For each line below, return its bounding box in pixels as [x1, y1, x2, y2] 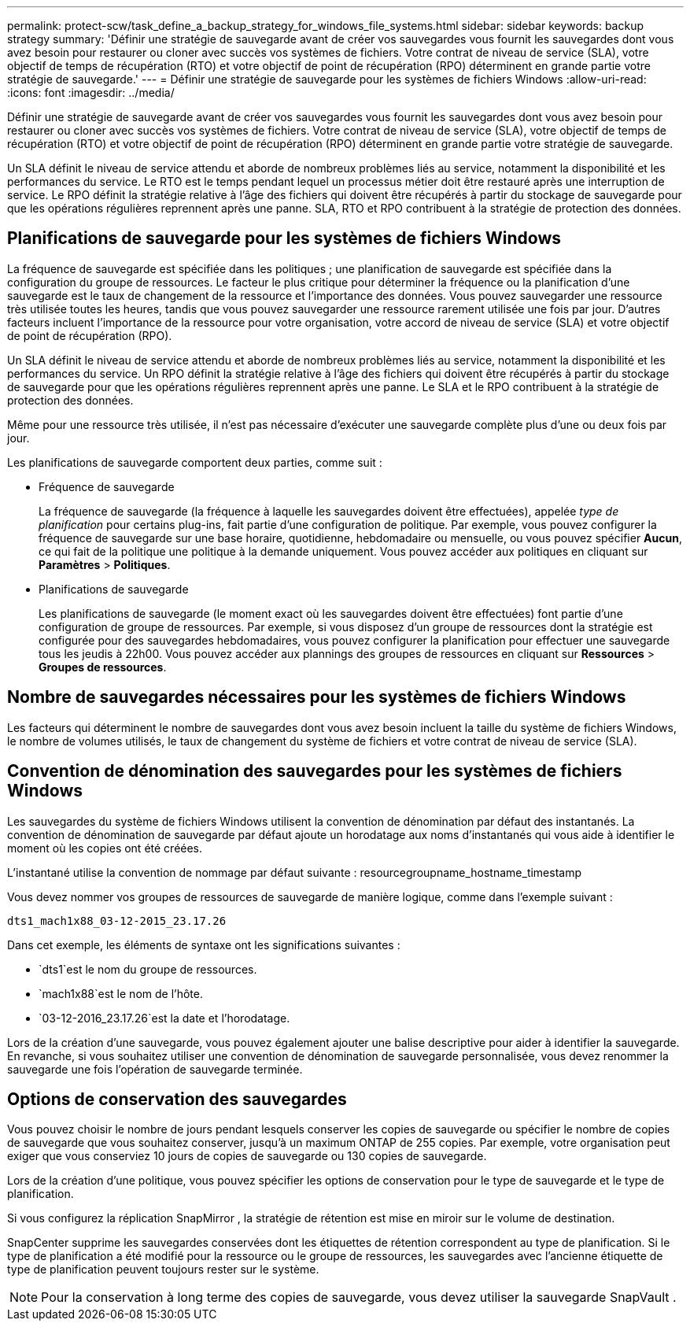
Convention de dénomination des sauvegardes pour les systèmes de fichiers [7, 761, 622, 782]
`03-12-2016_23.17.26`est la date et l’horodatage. [39, 1011, 290, 1025]
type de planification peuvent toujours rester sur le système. [7, 1262, 319, 1277]
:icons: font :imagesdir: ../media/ [7, 86, 175, 99]
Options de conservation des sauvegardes [7, 1089, 347, 1109]
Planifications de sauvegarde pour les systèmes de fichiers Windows [7, 228, 562, 249]
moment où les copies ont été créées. [7, 841, 203, 855]
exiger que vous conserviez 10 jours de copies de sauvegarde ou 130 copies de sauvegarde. [7, 1149, 487, 1163]
